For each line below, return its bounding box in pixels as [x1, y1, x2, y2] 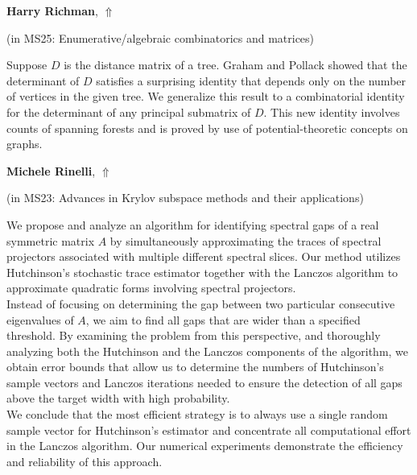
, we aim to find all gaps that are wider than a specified [85, 311, 361, 328]
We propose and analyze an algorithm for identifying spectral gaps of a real [6, 216, 379, 233]
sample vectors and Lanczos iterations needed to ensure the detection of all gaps [6, 374, 403, 390]
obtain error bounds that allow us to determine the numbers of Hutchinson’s [6, 358, 384, 375]
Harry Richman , [6, 2, 98, 19]
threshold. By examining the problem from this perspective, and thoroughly [6, 327, 381, 344]
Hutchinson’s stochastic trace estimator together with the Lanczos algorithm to [6, 263, 398, 280]
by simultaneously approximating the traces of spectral [109, 232, 382, 249]
